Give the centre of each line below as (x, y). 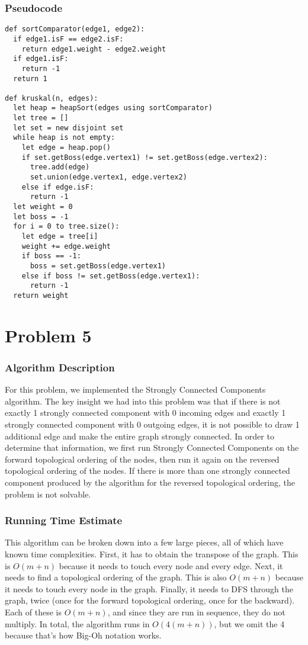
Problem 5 (48, 335)
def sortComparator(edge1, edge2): (75, 29)
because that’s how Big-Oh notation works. (83, 635)
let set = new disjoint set (68, 128)
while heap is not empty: (64, 138)
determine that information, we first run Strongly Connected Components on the (152, 447)
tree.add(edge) (60, 167)
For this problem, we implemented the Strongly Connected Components (135, 389)
